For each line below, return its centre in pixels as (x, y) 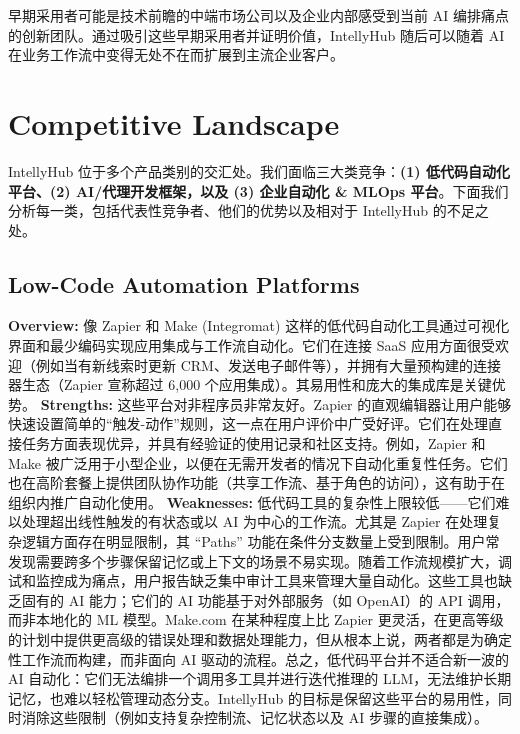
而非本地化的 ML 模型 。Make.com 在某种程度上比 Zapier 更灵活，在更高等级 (256, 619)
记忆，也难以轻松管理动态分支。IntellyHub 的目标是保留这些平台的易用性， (253, 697)
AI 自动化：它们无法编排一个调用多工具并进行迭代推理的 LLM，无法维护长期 (260, 678)
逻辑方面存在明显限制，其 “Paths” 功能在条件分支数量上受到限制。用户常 (260, 541)
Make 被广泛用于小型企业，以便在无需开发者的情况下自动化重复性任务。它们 (258, 462)
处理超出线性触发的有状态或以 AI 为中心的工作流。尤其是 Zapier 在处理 (254, 521)
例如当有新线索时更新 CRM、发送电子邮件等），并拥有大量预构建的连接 (268, 364)
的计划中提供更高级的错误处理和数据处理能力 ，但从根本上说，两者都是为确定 (260, 638)
